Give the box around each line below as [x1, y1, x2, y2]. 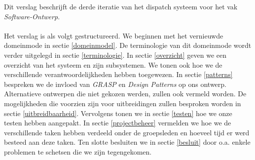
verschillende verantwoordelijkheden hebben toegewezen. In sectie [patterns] [4, 69, 233, 80]
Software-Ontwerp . [4, 11, 60, 21]
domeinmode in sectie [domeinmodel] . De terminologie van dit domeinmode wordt [4, 40, 252, 50]
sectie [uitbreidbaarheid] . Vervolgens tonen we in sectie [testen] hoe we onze [4, 108, 232, 118]
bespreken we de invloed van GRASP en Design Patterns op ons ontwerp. [4, 79, 227, 89]
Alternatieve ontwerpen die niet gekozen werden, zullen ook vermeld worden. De [4, 88, 247, 99]
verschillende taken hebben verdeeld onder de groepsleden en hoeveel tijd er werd [4, 127, 250, 137]
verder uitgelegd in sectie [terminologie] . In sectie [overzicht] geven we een [4, 49, 226, 60]
